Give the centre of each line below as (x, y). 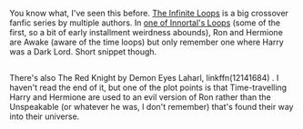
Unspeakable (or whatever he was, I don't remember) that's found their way (151, 107)
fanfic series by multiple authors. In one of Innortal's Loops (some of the (145, 23)
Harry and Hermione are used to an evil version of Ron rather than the (140, 97)
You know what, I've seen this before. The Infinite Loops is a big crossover (149, 13)
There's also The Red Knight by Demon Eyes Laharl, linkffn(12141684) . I (144, 78)
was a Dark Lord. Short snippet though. (83, 52)
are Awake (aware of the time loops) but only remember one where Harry (146, 42)
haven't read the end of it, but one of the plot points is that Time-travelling (148, 88)
